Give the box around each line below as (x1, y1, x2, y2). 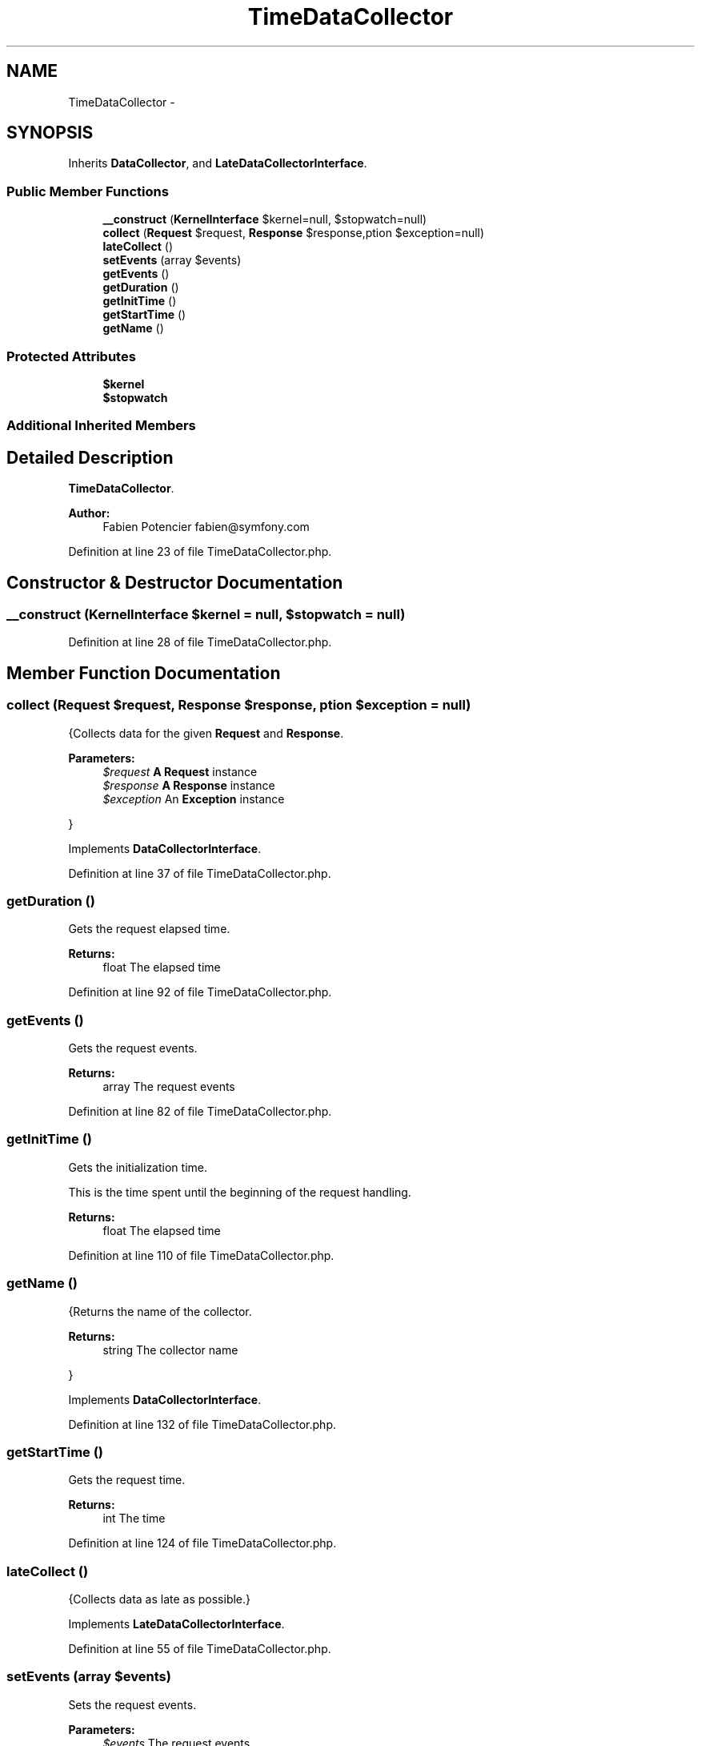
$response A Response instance (102, 778, 275, 792)
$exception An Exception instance (102, 791, 285, 806)
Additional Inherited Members (6, 417, 196, 434)
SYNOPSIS (6, 123, 94, 143)
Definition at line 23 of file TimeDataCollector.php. (68, 545, 332, 559)
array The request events (102, 1080, 235, 1094)
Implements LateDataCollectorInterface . (68, 1617, 285, 1631)
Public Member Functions (6, 183, 169, 199)
